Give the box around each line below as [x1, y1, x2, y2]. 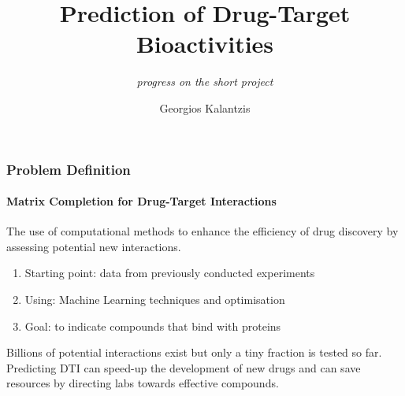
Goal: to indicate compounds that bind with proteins [24, 317, 281, 334]
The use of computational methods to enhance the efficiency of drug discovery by [6, 223, 399, 239]
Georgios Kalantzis [159, 99, 251, 116]
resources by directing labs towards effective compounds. [6, 375, 279, 391]
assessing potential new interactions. [6, 238, 181, 254]
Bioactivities [136, 28, 274, 60]
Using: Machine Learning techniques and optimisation [24, 291, 285, 307]
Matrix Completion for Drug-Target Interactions [6, 193, 277, 209]
